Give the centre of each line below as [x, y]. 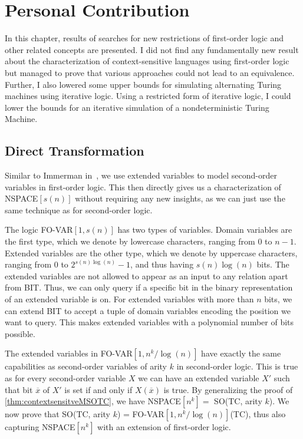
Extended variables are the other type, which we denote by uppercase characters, [151, 252]
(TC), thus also [258, 414]
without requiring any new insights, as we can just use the [180, 198]
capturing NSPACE [40, 427]
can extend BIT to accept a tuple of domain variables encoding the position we [148, 310]
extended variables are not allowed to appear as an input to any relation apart [146, 275]
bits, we [278, 299]
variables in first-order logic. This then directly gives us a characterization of [143, 187]
